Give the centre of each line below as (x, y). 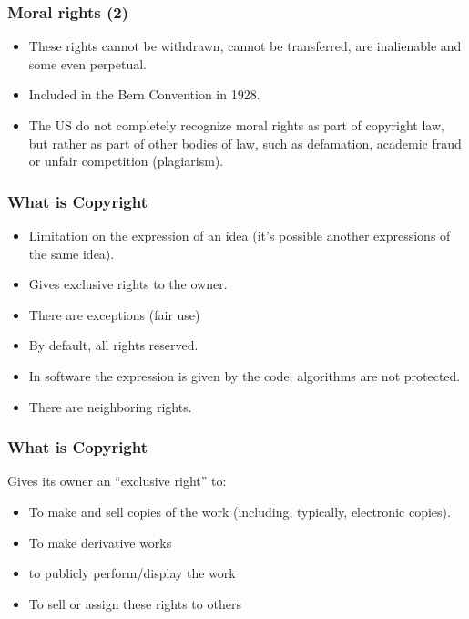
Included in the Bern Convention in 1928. (144, 94)
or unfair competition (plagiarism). (126, 161)
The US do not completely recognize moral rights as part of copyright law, (236, 125)
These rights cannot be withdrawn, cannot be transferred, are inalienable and (245, 46)
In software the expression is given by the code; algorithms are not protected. (245, 375)
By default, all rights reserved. (113, 345)
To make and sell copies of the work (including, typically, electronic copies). (240, 511)
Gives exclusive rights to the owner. (128, 284)
